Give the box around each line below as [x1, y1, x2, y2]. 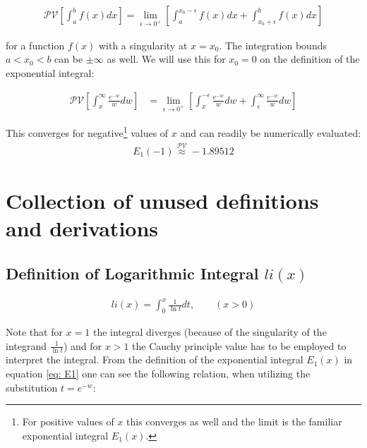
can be [54, 52, 83, 66]
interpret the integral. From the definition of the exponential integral [6, 352, 303, 367]
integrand [6, 338, 47, 353]
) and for [63, 338, 102, 353]
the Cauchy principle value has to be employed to [132, 338, 347, 353]
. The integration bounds [219, 37, 327, 52]
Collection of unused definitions [6, 186, 319, 215]
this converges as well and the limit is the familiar [126, 414, 342, 429]
